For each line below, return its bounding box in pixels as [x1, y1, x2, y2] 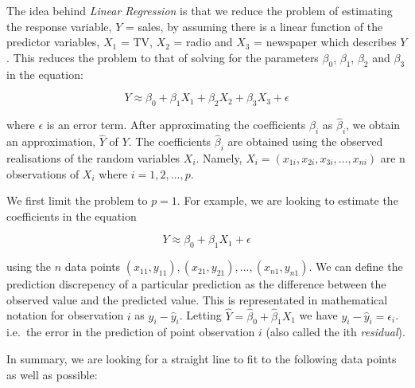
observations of [6, 165, 80, 182]
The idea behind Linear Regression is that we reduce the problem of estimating [6, 2, 393, 18]
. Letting [179, 307, 222, 323]
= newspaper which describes [254, 33, 397, 50]
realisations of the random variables [6, 150, 180, 166]
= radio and [173, 33, 233, 50]
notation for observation [6, 307, 124, 323]
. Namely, [196, 150, 242, 166]
